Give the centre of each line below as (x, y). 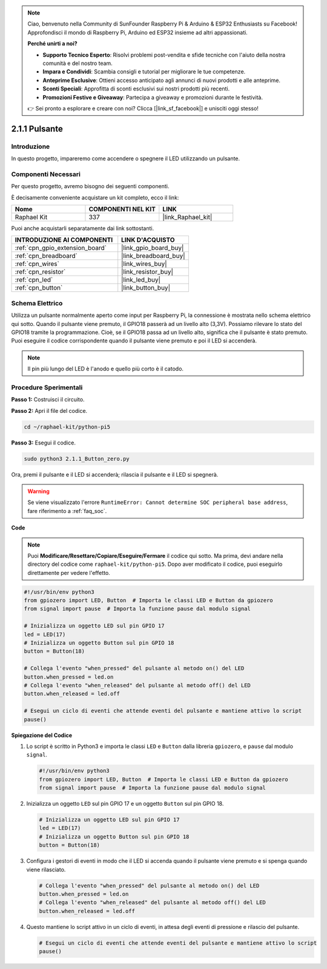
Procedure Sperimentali (47, 387)
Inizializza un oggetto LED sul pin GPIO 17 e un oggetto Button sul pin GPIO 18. (125, 804)
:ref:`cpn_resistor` (40, 272)
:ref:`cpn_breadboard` (46, 256)
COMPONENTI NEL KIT (122, 209)
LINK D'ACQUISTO (148, 240)
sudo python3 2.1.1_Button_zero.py (77, 459)
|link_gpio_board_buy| (153, 248)
